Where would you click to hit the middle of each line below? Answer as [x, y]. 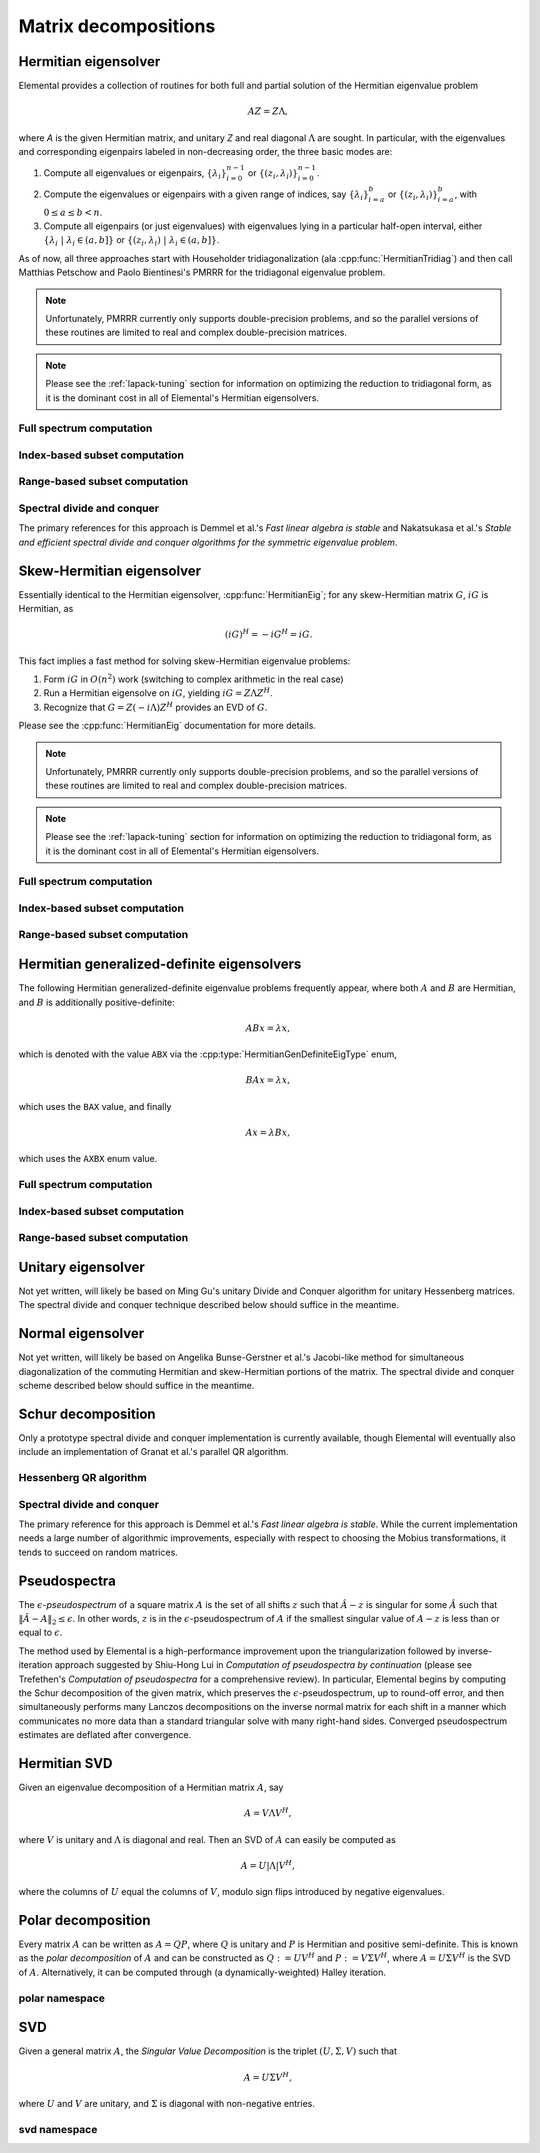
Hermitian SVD [65, 1763]
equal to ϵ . [40, 1632]
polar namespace [61, 1998]
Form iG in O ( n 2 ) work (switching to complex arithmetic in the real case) [193, 678]
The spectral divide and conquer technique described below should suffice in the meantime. [209, 1305]
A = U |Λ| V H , [267, 1864]
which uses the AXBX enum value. [88, 1159]
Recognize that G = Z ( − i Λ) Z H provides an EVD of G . [155, 706]
